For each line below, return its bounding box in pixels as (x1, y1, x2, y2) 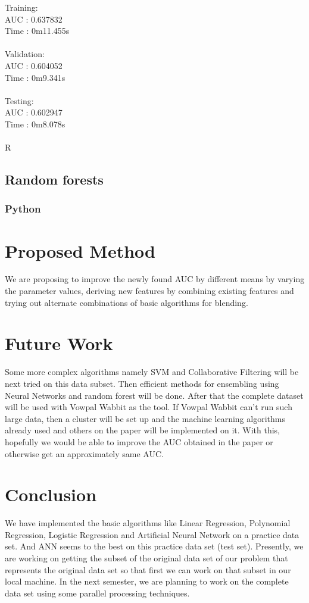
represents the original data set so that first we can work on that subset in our (5, 563, 291, 576)
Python (5, 201, 41, 216)
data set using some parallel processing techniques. (5, 586, 190, 599)
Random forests (5, 170, 104, 189)
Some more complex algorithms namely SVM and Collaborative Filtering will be (5, 365, 299, 378)
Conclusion (5, 482, 97, 507)
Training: (5, 1, 38, 13)
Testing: (5, 94, 34, 107)
